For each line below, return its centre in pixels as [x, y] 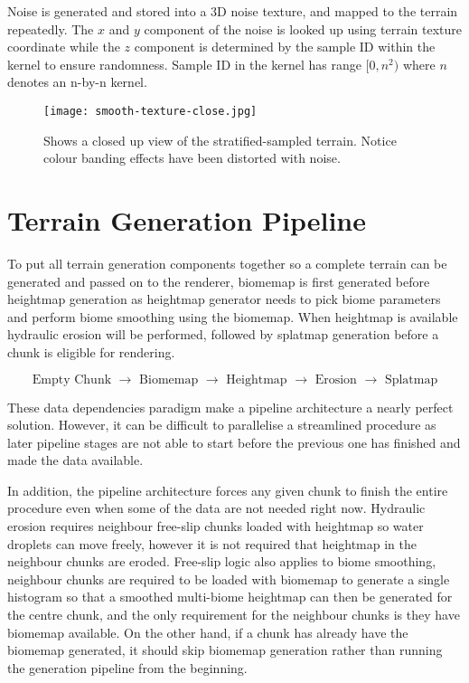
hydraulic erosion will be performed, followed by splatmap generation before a [223, 334]
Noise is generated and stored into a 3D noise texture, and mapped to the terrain [233, 11]
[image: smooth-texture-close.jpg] [150, 111]
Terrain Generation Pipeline [187, 220]
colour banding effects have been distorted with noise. [192, 158]
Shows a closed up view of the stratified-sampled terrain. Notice [220, 140]
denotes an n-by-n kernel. [77, 82]
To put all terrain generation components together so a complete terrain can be [227, 263]
